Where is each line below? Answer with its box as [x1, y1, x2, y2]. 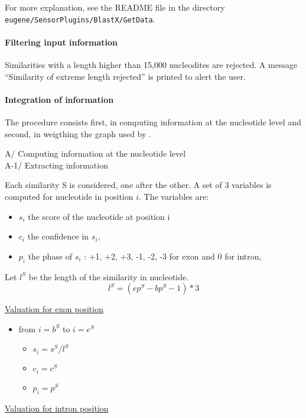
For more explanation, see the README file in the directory [5, 1, 225, 13]
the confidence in [27, 230, 89, 242]
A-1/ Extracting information [5, 158, 108, 171]
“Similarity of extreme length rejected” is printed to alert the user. [5, 70, 246, 82]
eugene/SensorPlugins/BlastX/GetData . [5, 12, 155, 25]
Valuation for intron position [5, 401, 109, 414]
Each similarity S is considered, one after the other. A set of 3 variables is [5, 179, 272, 191]
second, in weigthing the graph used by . [5, 127, 151, 140]
